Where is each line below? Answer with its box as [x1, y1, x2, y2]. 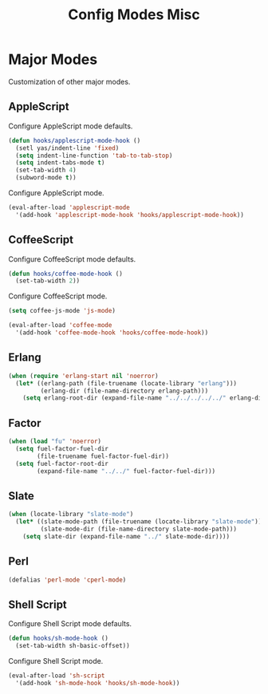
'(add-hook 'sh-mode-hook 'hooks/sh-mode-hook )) [15, 679, 180, 687]
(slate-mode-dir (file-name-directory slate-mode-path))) [40, 525, 238, 533]
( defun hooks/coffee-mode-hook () [8, 270, 124, 278]
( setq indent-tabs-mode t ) [15, 159, 105, 167]
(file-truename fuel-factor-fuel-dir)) [37, 452, 170, 460]
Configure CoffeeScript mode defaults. [8, 254, 136, 264]
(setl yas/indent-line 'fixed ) [15, 144, 120, 152]
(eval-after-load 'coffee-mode [8, 321, 112, 329]
